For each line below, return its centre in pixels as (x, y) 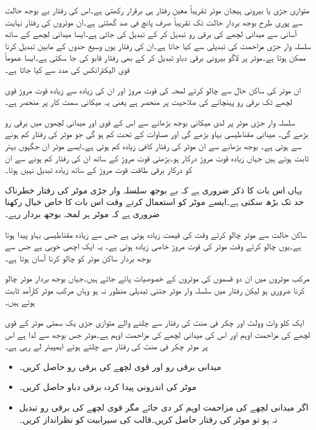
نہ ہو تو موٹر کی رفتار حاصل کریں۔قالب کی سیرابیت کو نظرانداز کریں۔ (148, 419)
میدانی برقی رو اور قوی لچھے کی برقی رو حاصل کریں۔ (120, 366)
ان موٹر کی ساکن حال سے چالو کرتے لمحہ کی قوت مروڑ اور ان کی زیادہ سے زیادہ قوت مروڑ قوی (153, 89)
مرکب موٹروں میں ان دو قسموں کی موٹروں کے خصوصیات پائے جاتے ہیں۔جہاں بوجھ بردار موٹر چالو (157, 278)
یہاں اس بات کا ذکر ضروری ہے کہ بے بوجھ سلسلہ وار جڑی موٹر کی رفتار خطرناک (154, 190)
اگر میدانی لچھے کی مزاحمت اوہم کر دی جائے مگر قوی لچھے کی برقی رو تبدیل (164, 407)
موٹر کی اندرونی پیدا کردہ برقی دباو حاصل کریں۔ (108, 387)
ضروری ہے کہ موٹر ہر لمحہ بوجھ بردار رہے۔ (82, 213)
